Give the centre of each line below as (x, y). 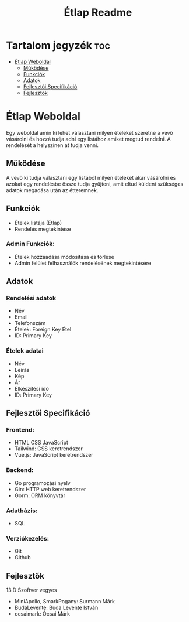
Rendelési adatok (31, 298)
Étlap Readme (98, 13)
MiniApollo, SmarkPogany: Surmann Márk (65, 602)
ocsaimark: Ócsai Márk (42, 614)
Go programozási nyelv (43, 483)
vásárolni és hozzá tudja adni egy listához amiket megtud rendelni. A (88, 139)
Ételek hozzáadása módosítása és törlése (64, 257)
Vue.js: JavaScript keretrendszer (54, 455)
